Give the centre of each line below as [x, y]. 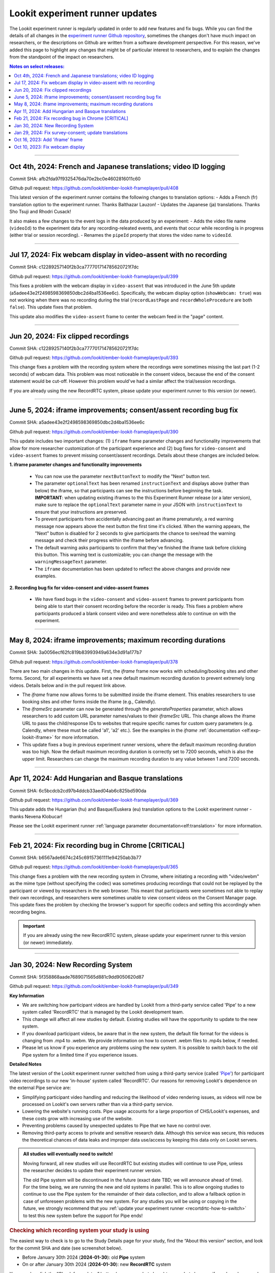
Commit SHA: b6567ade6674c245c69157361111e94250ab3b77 [75, 857]
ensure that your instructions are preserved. [81, 512]
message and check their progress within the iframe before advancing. [109, 540]
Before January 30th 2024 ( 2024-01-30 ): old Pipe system [84, 1257]
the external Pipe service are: [40, 1088]
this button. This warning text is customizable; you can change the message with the [124, 555]
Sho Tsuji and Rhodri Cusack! [40, 212]
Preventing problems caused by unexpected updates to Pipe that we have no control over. [117, 1126]
